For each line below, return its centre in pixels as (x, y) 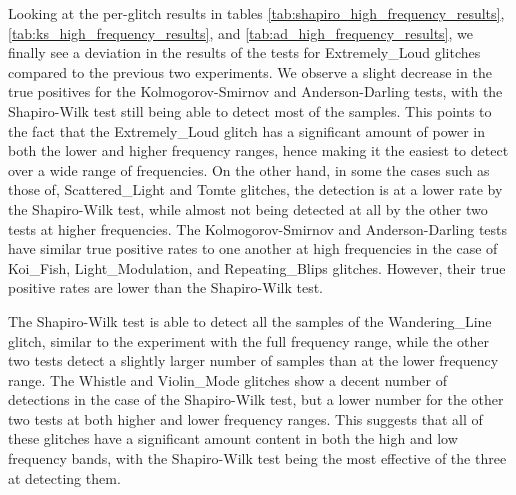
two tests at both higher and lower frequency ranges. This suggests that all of (245, 418)
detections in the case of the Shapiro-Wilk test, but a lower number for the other (256, 399)
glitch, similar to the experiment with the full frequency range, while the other (248, 340)
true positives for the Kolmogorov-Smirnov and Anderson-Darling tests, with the (255, 91)
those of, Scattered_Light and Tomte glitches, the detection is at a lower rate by (255, 189)
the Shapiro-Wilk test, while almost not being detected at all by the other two (248, 208)
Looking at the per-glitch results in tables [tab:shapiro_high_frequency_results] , (256, 13)
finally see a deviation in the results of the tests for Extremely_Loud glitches (244, 52)
